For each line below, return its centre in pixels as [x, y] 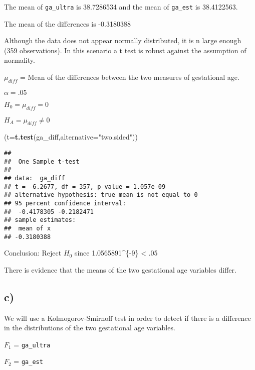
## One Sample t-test [42, 161]
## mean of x [28, 228]
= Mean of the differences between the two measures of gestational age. [130, 77]
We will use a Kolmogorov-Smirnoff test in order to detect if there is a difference [127, 318]
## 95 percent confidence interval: [65, 203]
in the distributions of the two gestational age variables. [90, 328]
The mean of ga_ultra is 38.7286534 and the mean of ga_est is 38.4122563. [121, 7]
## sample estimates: [40, 220]
